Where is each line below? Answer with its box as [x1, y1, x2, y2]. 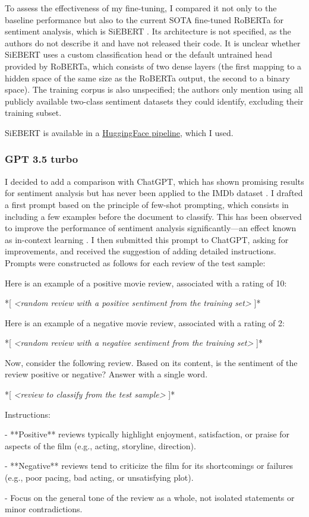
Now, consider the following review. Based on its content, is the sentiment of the [5, 356, 298, 368]
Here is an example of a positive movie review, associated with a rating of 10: [5, 276, 287, 289]
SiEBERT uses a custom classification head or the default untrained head [5, 48, 273, 61]
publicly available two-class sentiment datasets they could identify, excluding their [5, 94, 304, 107]
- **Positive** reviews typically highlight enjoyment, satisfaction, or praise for [5, 428, 290, 440]
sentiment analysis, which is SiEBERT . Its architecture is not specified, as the [5, 25, 291, 37]
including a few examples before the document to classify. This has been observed [5, 210, 302, 222]
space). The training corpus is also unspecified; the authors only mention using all [5, 83, 303, 96]
